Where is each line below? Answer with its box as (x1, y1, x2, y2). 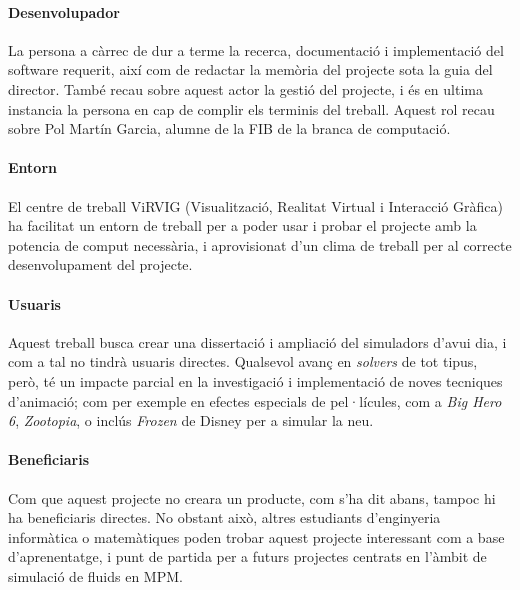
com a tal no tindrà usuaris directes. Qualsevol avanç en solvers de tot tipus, (8, 351, 478, 372)
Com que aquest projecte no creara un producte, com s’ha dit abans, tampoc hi (8, 487, 496, 508)
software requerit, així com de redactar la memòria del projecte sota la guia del (8, 59, 493, 80)
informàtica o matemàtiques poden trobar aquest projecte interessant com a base (8, 526, 505, 547)
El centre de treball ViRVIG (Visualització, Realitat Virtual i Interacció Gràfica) (8, 195, 503, 216)
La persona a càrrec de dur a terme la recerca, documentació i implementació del (8, 39, 504, 60)
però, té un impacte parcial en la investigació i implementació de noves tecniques (8, 370, 503, 391)
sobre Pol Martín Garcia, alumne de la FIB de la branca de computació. (8, 118, 451, 139)
